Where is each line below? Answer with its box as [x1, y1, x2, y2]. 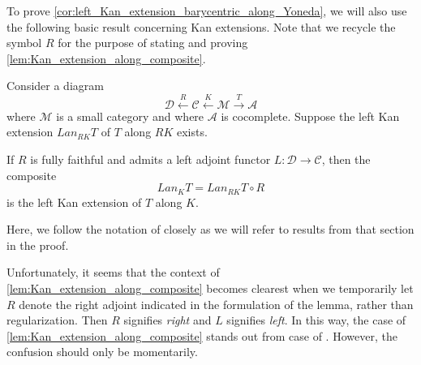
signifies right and [123, 311, 212, 328]
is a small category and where [56, 107, 204, 124]
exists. [177, 123, 208, 140]
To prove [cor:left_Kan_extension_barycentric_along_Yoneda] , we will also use [6, 2, 407, 19]
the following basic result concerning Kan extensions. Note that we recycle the [6, 18, 396, 35]
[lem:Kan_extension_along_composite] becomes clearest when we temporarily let [6, 279, 414, 296]
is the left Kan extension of [6, 193, 142, 210]
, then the [321, 150, 371, 167]
